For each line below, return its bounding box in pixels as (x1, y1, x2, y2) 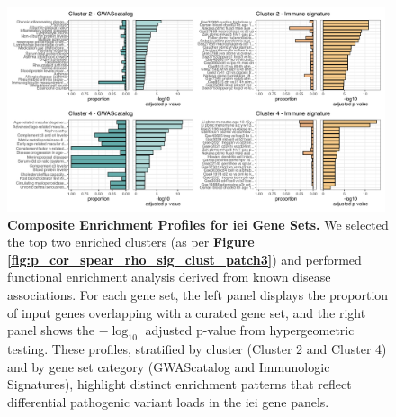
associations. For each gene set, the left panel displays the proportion (7, 286, 389, 304)
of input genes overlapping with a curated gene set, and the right (7, 303, 366, 322)
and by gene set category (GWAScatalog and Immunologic (7, 357, 330, 376)
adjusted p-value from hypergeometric (145, 321, 355, 340)
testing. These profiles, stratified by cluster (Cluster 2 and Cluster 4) (7, 340, 387, 358)
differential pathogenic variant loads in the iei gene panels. (7, 392, 329, 411)
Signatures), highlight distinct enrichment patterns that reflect (7, 375, 352, 394)
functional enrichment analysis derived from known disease (7, 267, 331, 286)
